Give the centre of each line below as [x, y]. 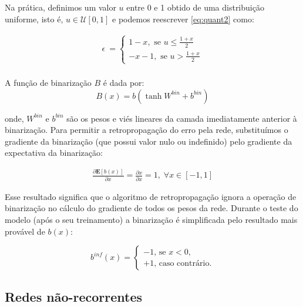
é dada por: [124, 83]
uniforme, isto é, [34, 19]
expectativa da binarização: [54, 153]
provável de [25, 231]
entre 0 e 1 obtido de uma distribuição [195, 7]
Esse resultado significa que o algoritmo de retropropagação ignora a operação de [151, 196]
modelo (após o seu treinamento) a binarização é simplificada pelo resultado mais [151, 219]
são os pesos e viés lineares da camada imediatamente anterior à [182, 118]
